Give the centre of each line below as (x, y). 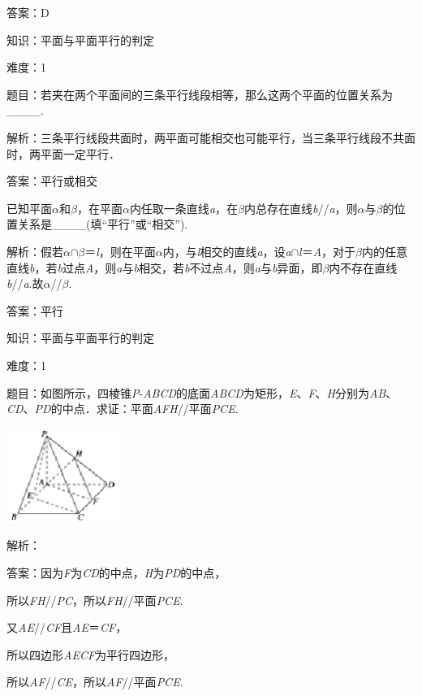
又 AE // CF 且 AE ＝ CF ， (67, 627)
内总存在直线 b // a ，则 (301, 208)
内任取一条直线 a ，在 (184, 208)
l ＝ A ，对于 (327, 251)
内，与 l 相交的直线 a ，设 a (227, 251)
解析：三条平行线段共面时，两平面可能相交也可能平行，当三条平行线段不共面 (211, 137)
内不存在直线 (363, 267)
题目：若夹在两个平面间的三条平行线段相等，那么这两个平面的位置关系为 (200, 94)
